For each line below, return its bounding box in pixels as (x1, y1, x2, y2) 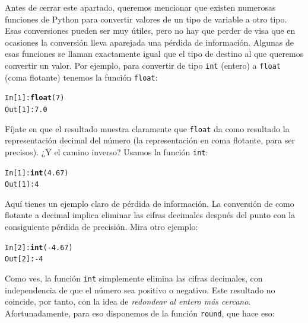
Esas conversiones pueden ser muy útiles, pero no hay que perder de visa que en (5, 24, 296, 37)
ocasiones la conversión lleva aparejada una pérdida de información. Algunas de (5, 36, 294, 48)
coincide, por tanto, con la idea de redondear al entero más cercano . (5, 295, 251, 308)
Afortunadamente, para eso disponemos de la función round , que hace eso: (5, 306, 275, 319)
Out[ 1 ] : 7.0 (5, 105, 47, 114)
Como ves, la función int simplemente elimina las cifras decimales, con (5, 271, 263, 284)
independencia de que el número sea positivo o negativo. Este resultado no (5, 283, 275, 296)
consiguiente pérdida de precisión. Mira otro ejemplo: (5, 220, 198, 232)
